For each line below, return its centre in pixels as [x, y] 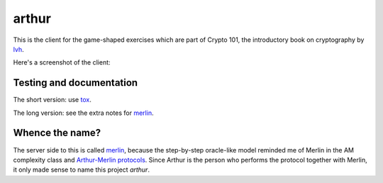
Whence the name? [57, 133]
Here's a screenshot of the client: [62, 62]
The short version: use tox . [52, 100]
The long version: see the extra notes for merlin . [83, 113]
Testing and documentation [76, 83]
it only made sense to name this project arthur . [82, 170]
